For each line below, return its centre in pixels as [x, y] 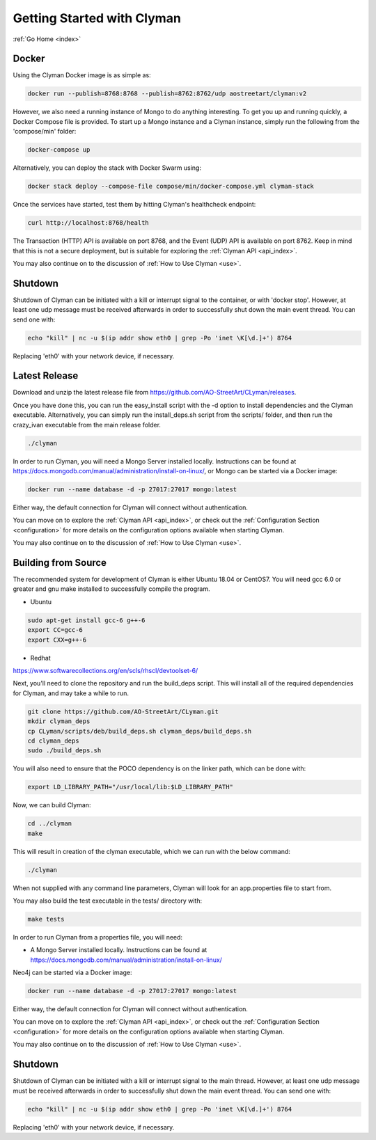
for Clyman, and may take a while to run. [71, 693]
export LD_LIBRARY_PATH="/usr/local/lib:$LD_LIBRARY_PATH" [130, 787]
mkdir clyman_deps [59, 721]
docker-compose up [59, 150]
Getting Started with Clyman [97, 18]
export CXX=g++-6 [57, 640]
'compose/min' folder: [45, 132]
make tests [46, 919]
